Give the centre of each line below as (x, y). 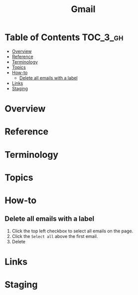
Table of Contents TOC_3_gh (64, 37)
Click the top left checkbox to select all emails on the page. (72, 231)
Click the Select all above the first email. (55, 236)
